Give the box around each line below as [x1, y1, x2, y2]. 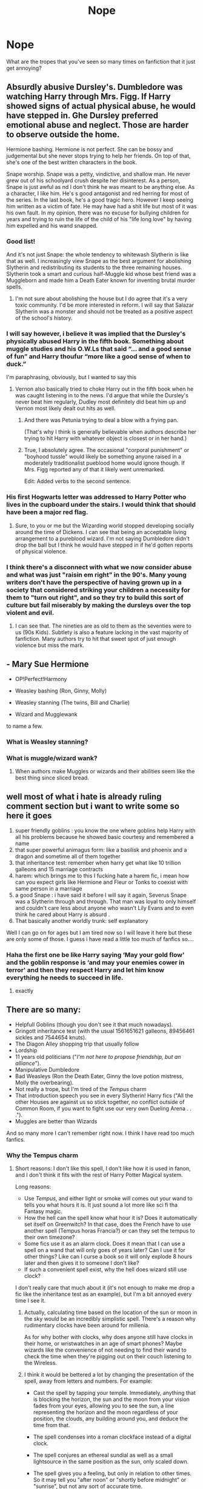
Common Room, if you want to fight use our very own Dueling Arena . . [15, 1104, 192, 1112]
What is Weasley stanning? [6, 738, 88, 746]
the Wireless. [24, 1359, 58, 1367]
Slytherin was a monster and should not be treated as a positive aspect [15, 308, 193, 315]
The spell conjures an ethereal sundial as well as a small [33, 1451, 173, 1459]
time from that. [33, 1422, 70, 1429]
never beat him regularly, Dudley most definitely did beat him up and [15, 399, 187, 406]
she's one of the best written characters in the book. [6, 159, 138, 166]
